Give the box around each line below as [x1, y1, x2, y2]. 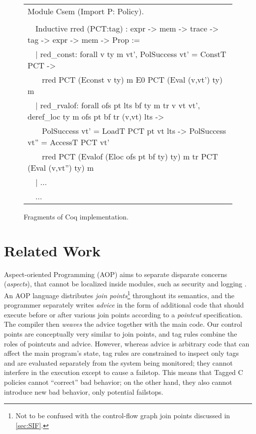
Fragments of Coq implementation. [24, 212, 129, 221]
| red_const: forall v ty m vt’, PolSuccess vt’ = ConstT [35, 48, 226, 60]
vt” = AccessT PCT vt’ [28, 136, 110, 148]
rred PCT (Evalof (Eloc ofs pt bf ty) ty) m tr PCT [42, 151, 218, 162]
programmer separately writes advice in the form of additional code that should [4, 300, 244, 310]
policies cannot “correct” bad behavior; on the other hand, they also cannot [4, 376, 232, 387]
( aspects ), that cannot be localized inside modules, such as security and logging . [4, 279, 247, 289]
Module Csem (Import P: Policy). [28, 5, 144, 17]
